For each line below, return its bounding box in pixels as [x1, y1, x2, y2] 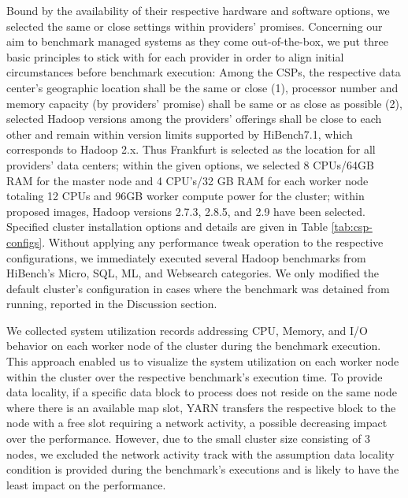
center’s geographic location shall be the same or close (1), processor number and [6, 79, 399, 95]
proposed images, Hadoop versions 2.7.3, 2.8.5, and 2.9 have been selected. [6, 203, 365, 219]
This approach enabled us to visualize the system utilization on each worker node [6, 353, 399, 370]
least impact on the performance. [6, 476, 166, 492]
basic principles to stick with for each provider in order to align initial [6, 48, 344, 65]
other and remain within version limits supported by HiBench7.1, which [6, 125, 353, 142]
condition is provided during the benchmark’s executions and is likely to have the [6, 461, 399, 478]
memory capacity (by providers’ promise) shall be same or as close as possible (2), [6, 95, 402, 111]
